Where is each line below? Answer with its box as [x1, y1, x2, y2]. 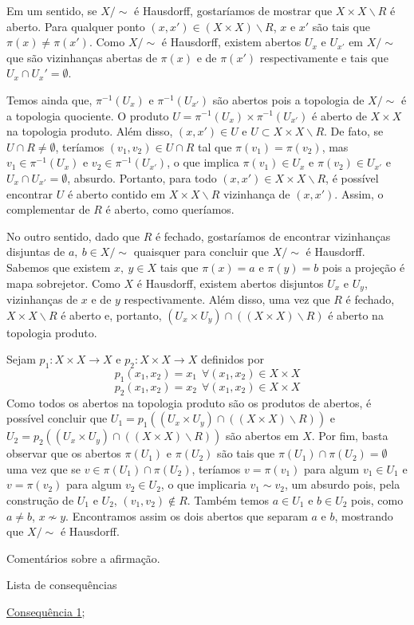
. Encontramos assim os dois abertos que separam [65, 507, 308, 524]
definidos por [200, 351, 264, 368]
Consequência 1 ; [6, 603, 85, 619]
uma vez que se [6, 460, 81, 477]
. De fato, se [324, 123, 384, 140]
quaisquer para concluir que [133, 243, 270, 260]
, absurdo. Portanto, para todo [67, 169, 217, 186]
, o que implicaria [160, 476, 246, 493]
